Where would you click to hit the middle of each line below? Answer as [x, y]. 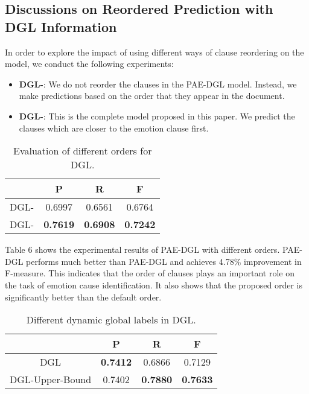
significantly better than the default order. [83, 297]
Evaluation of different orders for [83, 151]
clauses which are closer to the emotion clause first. [114, 128]
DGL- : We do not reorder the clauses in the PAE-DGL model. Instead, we [158, 84]
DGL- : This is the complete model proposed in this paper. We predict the [157, 116]
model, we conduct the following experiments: [89, 64]
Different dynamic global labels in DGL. [111, 320]
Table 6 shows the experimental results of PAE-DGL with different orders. [142, 249]
